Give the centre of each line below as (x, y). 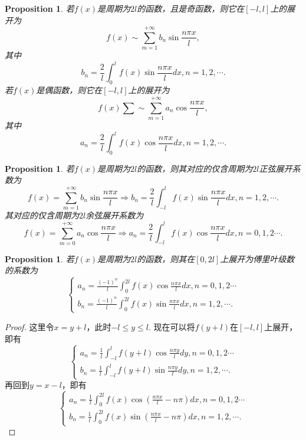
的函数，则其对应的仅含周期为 (195, 168)
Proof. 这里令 (29, 326)
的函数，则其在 (166, 258)
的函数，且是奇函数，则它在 (191, 8)
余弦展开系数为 (115, 215)
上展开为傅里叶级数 (257, 258)
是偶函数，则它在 (69, 90)
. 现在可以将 (172, 326)
